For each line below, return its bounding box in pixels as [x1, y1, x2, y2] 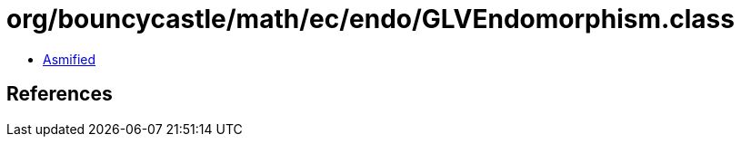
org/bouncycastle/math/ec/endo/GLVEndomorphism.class [6, 4, 735, 34]
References [6, 82, 113, 106]
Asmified [43, 51, 96, 67]
